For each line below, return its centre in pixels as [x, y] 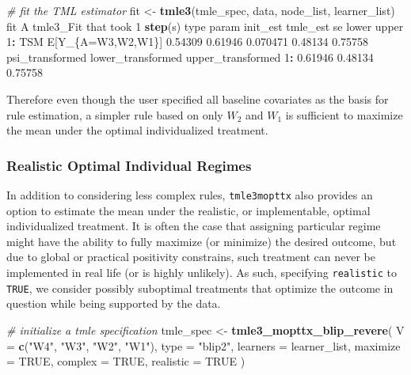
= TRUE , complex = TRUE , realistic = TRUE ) [126, 361]
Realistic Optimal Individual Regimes [129, 165]
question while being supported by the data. [114, 303]
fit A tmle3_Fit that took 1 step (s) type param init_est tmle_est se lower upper [205, 26]
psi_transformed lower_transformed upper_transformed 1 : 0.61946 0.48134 [190, 57]
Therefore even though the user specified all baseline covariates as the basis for [198, 98]
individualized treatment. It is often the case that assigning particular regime [194, 226]
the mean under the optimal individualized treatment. [137, 130]
